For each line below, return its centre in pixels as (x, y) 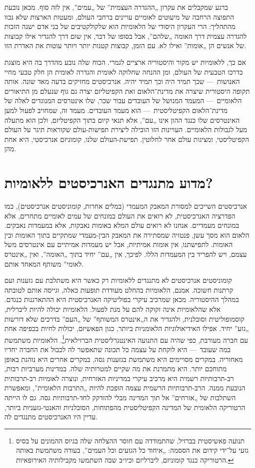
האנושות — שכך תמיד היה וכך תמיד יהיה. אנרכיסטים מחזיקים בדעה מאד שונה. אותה (122, 81)
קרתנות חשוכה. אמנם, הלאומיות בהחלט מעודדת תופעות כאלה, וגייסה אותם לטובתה (119, 289)
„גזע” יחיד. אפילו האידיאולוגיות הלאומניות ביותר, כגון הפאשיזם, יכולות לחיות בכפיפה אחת (127, 328)
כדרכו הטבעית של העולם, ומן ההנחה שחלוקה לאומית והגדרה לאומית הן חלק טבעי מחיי (124, 71)
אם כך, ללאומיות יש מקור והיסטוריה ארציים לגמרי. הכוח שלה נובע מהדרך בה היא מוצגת (125, 62)
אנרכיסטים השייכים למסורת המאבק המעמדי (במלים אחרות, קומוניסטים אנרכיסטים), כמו (126, 206)
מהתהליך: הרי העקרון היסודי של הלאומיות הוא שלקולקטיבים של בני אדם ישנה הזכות (120, 26)
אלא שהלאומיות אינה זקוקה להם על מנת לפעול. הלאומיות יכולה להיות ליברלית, (113, 309)
